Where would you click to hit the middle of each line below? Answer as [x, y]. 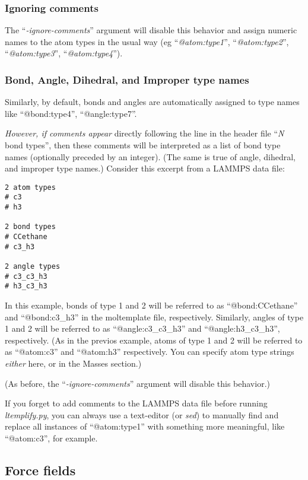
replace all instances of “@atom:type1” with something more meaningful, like [145, 426]
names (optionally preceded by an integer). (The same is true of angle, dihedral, [150, 156]
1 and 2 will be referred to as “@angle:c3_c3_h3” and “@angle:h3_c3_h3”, [142, 328]
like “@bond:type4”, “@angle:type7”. [71, 113]
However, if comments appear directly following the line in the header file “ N [145, 133]
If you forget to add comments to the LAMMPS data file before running [136, 403]
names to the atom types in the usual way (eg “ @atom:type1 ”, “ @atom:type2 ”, [147, 41]
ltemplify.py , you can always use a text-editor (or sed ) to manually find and [142, 414]
